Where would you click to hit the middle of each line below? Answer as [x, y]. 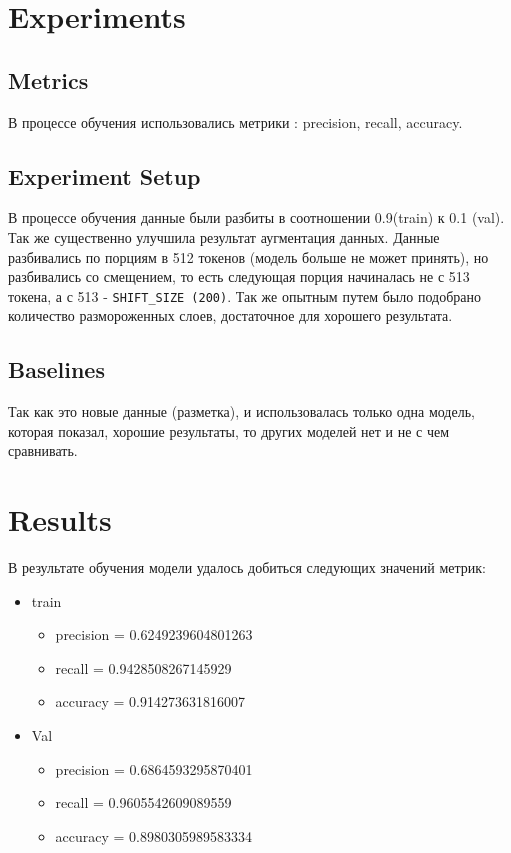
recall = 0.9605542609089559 [143, 802]
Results [60, 519]
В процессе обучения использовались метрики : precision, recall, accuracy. [235, 121]
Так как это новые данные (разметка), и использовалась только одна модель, [241, 411]
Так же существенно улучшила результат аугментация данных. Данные [224, 236]
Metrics [48, 79]
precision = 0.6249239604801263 [154, 634]
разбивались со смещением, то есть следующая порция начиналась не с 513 [239, 276]
